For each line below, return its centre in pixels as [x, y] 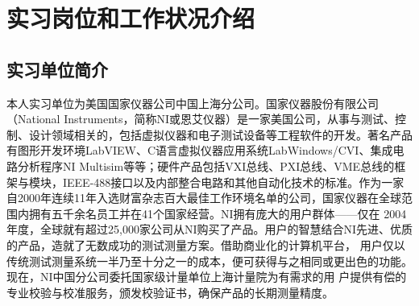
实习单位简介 [57, 69]
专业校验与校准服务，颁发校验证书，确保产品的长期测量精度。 [170, 292]
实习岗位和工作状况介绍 [131, 18]
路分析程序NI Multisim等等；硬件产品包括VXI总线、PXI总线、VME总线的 [201, 165]
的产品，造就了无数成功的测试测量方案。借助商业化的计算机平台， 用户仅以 [206, 244]
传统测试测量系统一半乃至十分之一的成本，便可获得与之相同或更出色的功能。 [209, 261]
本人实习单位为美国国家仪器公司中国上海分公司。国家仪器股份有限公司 [193, 103]
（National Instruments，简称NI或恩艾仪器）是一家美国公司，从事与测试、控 [207, 119]
